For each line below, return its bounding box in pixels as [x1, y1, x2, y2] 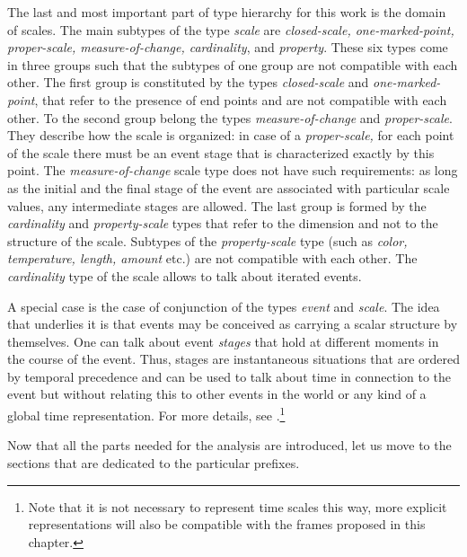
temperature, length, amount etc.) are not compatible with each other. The [7, 249, 418, 268]
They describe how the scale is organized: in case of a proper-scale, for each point [7, 126, 454, 145]
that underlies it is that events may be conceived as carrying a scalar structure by [7, 314, 458, 333]
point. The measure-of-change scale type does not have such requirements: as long [7, 161, 458, 180]
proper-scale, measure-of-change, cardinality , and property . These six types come [7, 38, 448, 57]
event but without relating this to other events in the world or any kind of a [7, 385, 427, 403]
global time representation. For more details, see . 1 [7, 403, 286, 424]
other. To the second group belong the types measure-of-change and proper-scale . [7, 108, 453, 127]
